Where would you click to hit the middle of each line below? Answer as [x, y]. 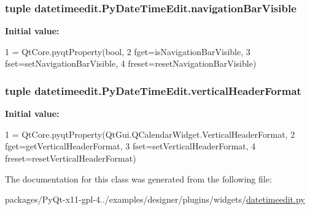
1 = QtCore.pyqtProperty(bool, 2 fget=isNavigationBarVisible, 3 [128, 51]
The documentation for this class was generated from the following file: [138, 178]
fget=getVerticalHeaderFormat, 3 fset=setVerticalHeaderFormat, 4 [130, 146]
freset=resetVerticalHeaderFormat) [71, 158]
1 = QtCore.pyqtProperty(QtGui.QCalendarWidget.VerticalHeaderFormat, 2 [150, 134]
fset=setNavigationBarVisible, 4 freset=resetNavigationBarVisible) [131, 63]
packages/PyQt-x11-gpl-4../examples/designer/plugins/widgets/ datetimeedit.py [155, 199]
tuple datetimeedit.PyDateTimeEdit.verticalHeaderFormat [153, 90]
